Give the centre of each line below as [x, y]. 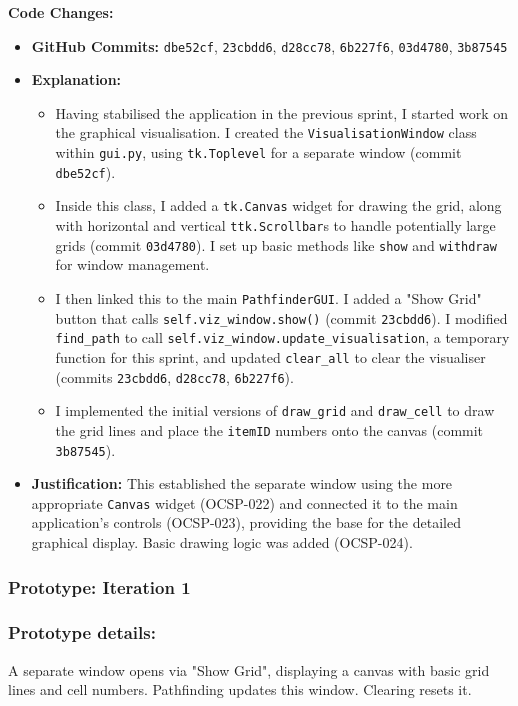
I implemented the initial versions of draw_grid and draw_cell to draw [275, 410]
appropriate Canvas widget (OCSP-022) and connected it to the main [244, 502]
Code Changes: [61, 12]
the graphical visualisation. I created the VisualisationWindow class [266, 132]
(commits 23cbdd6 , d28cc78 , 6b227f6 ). [174, 376]
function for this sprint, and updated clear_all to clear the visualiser [270, 356]
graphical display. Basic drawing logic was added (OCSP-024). [222, 542]
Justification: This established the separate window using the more [242, 483]
